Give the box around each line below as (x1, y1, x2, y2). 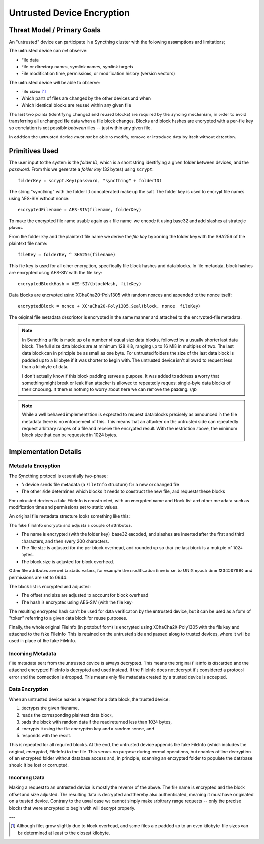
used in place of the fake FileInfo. (9, 638, 77, 643)
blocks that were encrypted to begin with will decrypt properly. (9, 805, 136, 811)
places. (9, 225, 24, 230)
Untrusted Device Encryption (9, 7, 130, 18)
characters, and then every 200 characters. (21, 538, 110, 544)
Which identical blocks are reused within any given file (21, 102, 132, 108)
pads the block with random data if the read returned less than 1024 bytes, (21, 719, 172, 725)
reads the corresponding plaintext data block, (21, 712, 113, 718)
